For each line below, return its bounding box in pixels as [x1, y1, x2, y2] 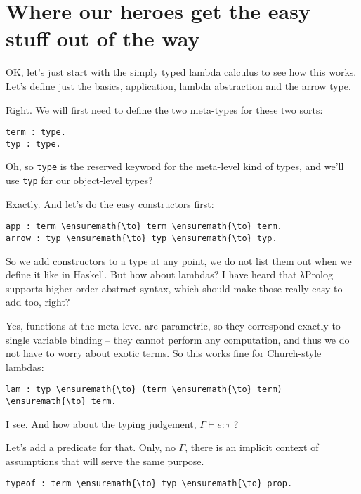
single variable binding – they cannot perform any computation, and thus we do [6, 332, 350, 346]
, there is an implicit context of [185, 440, 319, 455]
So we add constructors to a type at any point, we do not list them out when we [6, 253, 352, 268]
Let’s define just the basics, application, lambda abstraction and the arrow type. [6, 78, 351, 93]
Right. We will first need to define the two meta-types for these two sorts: [6, 102, 323, 117]
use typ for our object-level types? [6, 173, 153, 188]
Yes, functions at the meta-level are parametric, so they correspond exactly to [6, 318, 341, 332]
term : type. [6, 127, 66, 138]
